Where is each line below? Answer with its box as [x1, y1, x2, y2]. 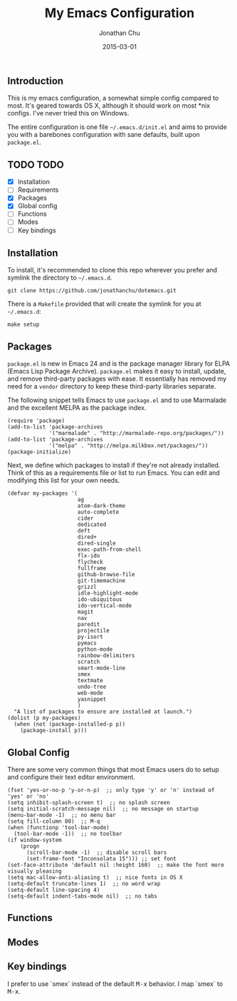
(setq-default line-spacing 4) [7, 886, 100, 894]
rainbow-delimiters [77, 652, 135, 659]
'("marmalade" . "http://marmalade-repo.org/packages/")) [48, 430, 224, 437]
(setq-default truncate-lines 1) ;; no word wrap [7, 881, 161, 888]
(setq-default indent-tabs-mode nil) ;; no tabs [7, 893, 158, 900]
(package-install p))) [20, 727, 88, 734]
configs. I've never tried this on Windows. [7, 109, 130, 118]
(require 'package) [7, 417, 65, 425]
